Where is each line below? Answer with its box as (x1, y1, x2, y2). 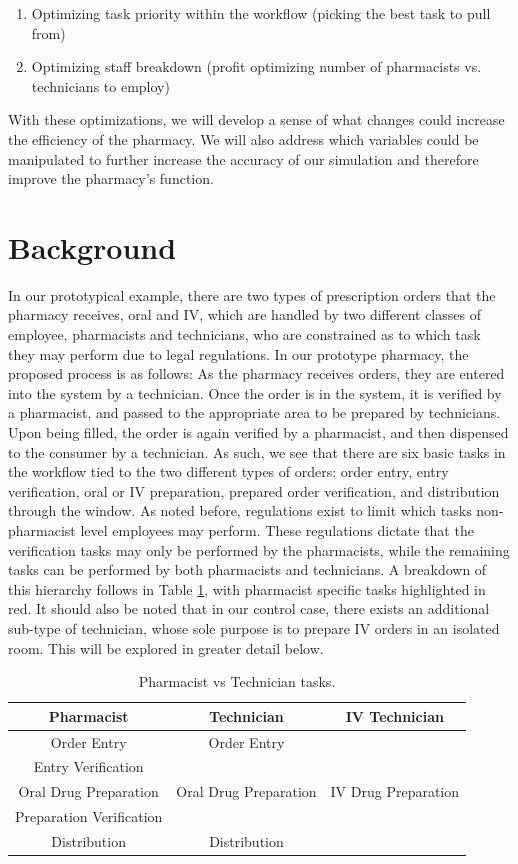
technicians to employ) (31, 75, 170, 96)
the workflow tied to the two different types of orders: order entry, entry (8, 461, 449, 482)
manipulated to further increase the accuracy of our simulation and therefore (8, 148, 479, 169)
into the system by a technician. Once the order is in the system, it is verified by (8, 382, 502, 403)
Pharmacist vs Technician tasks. (138, 671, 336, 692)
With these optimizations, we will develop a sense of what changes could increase (8, 109, 505, 130)
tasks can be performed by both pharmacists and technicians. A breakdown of (8, 559, 487, 580)
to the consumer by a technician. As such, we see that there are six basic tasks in (8, 441, 506, 462)
